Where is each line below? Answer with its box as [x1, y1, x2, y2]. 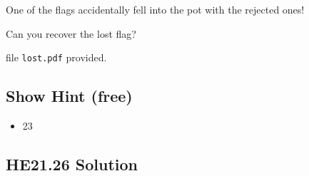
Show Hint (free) [6, 85, 133, 107]
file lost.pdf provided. [6, 50, 107, 65]
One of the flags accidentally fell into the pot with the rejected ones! [6, 2, 305, 16]
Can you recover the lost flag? [6, 26, 136, 41]
